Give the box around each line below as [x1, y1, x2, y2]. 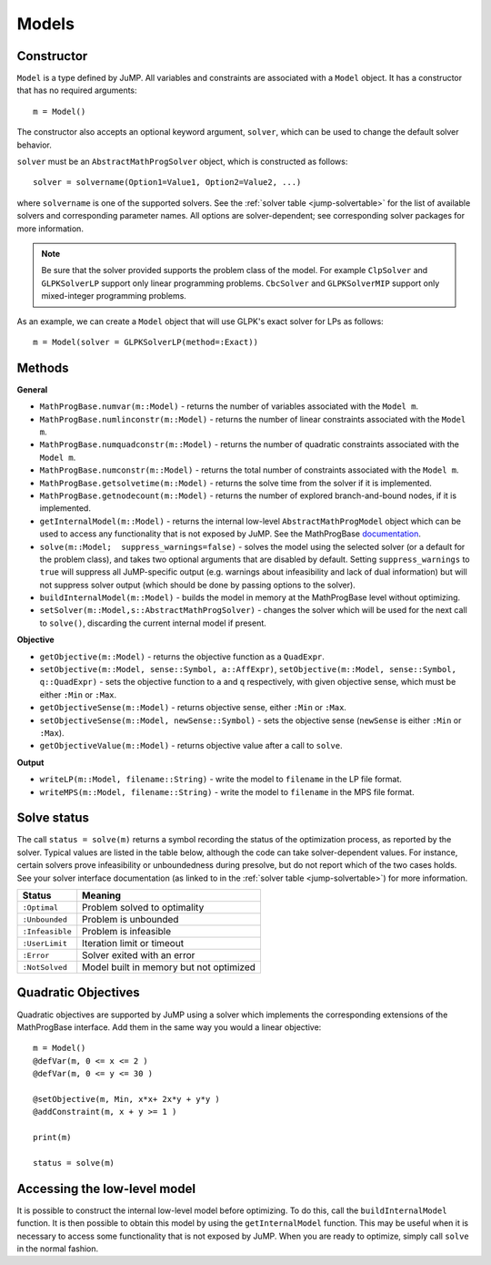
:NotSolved [22, 962, 68, 972]
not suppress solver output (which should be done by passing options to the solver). [39, 579, 356, 590]
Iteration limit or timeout [82, 937, 185, 950]
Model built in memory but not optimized [82, 961, 256, 974]
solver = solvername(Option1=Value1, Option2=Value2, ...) [33, 178, 302, 188]
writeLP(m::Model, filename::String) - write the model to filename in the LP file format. [39, 774, 402, 785]
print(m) [33, 1132, 72, 1143]
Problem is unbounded [82, 913, 179, 926]
